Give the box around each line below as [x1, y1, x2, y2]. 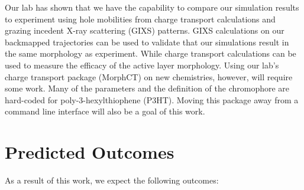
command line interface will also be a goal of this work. [5, 105, 205, 117]
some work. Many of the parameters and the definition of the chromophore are [5, 82, 290, 94]
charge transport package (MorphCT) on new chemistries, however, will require [5, 70, 293, 83]
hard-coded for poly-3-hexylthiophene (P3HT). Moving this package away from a [5, 93, 299, 106]
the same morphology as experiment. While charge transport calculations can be [5, 47, 296, 60]
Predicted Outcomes [5, 140, 174, 164]
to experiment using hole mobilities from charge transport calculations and [5, 12, 276, 25]
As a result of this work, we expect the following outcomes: [5, 174, 219, 186]
